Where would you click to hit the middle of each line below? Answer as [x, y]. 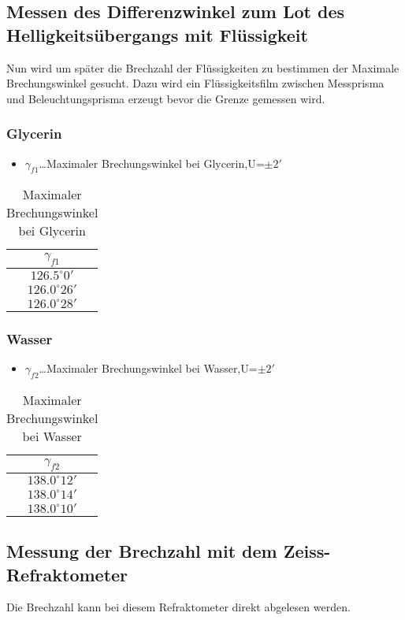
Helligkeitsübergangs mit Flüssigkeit [157, 34]
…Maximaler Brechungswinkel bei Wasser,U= [148, 368]
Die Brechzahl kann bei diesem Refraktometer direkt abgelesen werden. [178, 607]
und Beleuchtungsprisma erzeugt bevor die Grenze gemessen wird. [166, 98]
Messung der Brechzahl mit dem [142, 551]
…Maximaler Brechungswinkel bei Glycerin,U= [152, 163]
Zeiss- [307, 551]
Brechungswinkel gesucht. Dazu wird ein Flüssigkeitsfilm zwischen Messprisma [195, 83]
